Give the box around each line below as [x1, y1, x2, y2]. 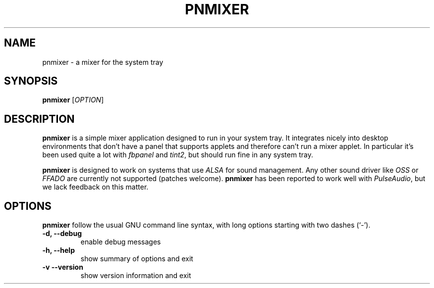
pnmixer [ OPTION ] [42, 96, 104, 104]
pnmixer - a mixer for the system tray [42, 57, 163, 66]
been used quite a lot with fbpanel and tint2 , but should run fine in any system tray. [42, 150, 313, 159]
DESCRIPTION [4, 112, 75, 125]
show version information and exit [80, 271, 191, 280]
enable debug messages [80, 238, 161, 246]
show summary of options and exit [80, 254, 193, 263]
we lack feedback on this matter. [42, 183, 149, 192]
